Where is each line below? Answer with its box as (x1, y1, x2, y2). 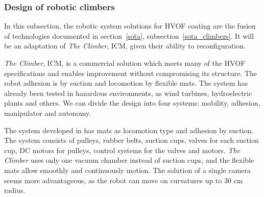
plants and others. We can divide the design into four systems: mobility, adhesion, (4, 97, 260, 108)
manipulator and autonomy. (4, 107, 91, 118)
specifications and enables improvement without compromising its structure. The (4, 67, 257, 78)
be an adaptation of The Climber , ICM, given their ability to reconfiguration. (4, 40, 246, 51)
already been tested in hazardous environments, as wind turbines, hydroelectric (4, 87, 252, 98)
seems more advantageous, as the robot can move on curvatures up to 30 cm (4, 175, 243, 185)
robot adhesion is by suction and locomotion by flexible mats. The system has (4, 78, 248, 88)
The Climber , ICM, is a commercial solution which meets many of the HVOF (4, 58, 246, 68)
